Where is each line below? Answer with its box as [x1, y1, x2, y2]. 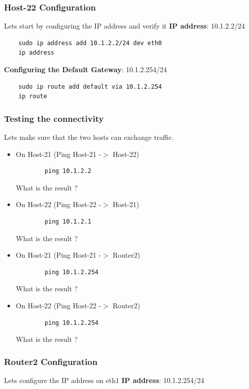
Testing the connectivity [4, 112, 104, 124]
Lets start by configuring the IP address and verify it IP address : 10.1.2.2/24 [4, 21, 245, 31]
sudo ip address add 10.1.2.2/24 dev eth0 [18, 39, 162, 47]
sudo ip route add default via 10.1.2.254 [18, 83, 162, 90]
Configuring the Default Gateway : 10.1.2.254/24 [4, 64, 167, 74]
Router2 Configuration [4, 355, 98, 367]
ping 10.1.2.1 [45, 218, 92, 225]
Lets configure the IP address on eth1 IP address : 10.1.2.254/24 [4, 374, 204, 385]
